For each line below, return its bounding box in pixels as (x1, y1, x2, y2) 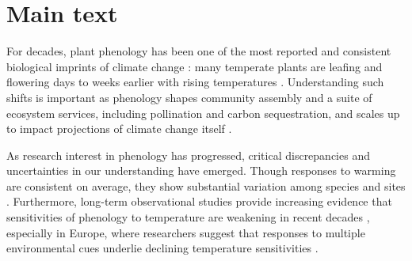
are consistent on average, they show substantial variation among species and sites (6, 177, 406, 194)
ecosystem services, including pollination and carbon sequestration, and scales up (6, 104, 400, 121)
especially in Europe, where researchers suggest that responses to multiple (6, 224, 365, 240)
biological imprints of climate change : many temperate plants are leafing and (6, 58, 383, 74)
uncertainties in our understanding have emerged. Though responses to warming (6, 162, 396, 179)
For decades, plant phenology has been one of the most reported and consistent (6, 43, 391, 59)
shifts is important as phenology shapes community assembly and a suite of (6, 89, 372, 105)
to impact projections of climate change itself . (6, 120, 232, 137)
